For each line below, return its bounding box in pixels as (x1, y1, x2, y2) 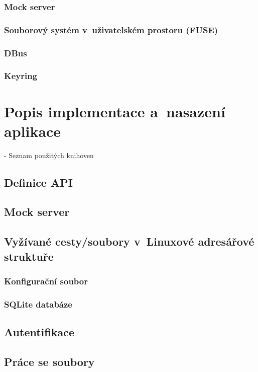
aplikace (4, 120, 61, 141)
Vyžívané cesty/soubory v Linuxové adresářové (4, 234, 254, 249)
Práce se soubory (4, 353, 95, 369)
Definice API (4, 174, 73, 190)
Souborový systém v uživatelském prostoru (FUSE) (4, 23, 218, 36)
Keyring (4, 69, 38, 82)
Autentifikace (4, 324, 74, 340)
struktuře (4, 248, 54, 264)
